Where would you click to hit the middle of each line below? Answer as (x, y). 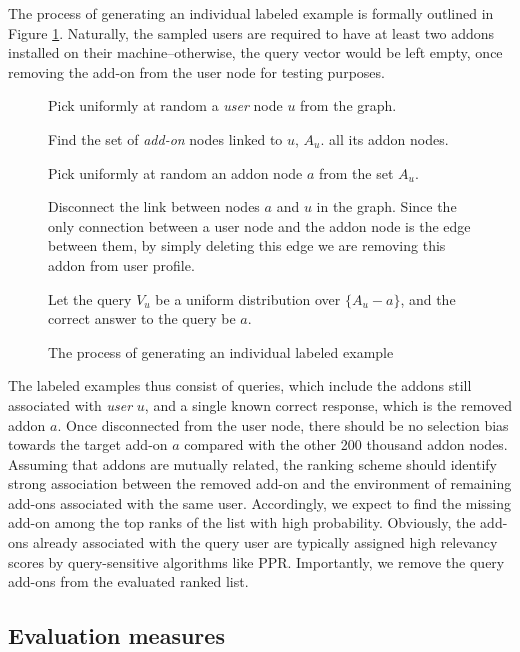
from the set (356, 172)
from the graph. (348, 105)
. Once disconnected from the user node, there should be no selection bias (283, 424)
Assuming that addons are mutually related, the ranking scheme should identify (252, 463)
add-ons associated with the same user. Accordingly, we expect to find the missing (260, 502)
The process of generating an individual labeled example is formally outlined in (251, 13)
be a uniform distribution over (248, 298)
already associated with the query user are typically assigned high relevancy (265, 542)
